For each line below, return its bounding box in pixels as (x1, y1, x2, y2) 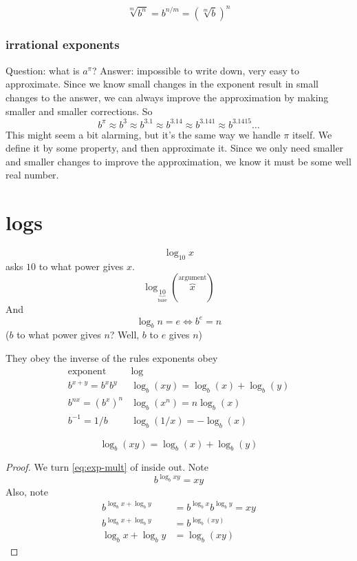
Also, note (6, 484, 48, 499)
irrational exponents (6, 36, 120, 53)
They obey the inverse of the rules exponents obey (6, 350, 218, 365)
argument (178, 274, 207, 281)
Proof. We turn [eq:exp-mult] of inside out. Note (6, 460, 208, 474)
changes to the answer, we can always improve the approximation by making (6, 90, 329, 104)
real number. (6, 167, 59, 182)
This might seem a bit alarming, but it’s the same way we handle (6, 127, 281, 141)
